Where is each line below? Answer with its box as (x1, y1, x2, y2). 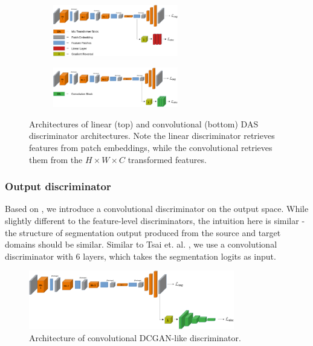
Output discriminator (5, 179, 111, 194)
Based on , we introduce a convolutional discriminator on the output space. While (5, 202, 309, 215)
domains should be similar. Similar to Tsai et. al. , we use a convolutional (5, 238, 277, 251)
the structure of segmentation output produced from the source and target (5, 226, 281, 239)
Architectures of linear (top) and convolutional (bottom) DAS (29, 117, 259, 130)
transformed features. (127, 153, 207, 165)
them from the (29, 153, 83, 165)
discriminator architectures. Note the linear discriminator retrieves (29, 129, 275, 142)
